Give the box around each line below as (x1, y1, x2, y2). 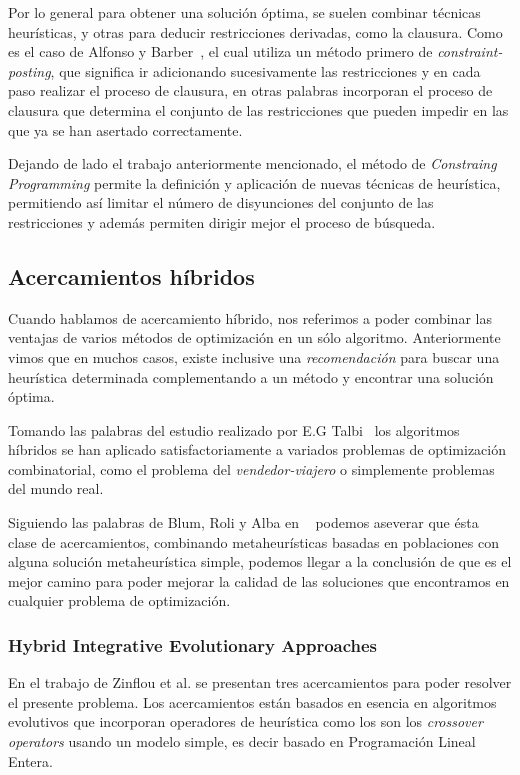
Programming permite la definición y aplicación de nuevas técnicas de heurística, (8, 172, 501, 193)
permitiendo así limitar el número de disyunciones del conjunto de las (8, 192, 434, 213)
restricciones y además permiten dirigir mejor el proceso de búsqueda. (8, 211, 436, 232)
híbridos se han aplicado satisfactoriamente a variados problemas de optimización (8, 439, 507, 460)
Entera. (8, 750, 53, 771)
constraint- (437, 41, 503, 62)
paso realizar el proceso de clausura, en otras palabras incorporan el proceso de (8, 80, 493, 101)
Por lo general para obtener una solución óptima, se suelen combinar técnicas (8, 2, 481, 22)
